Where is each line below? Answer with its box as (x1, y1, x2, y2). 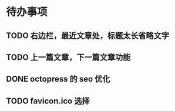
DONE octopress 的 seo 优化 (6, 74, 110, 84)
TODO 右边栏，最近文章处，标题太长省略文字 (6, 31, 169, 41)
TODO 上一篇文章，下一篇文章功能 (6, 52, 131, 62)
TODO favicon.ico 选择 (6, 96, 90, 106)
